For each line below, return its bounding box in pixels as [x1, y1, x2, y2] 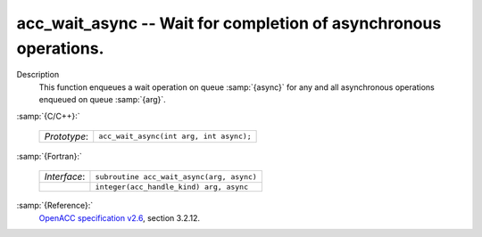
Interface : [44, 170, 86, 183]
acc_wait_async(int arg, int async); [98, 132, 252, 142]
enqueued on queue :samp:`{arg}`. [38, 94, 167, 105]
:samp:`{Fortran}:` [16, 151, 82, 161]
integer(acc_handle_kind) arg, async [95, 183, 249, 192]
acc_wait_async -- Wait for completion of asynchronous [16, 13, 442, 33]
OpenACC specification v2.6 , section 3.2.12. [38, 212, 201, 223]
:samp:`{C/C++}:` [16, 110, 80, 121]
